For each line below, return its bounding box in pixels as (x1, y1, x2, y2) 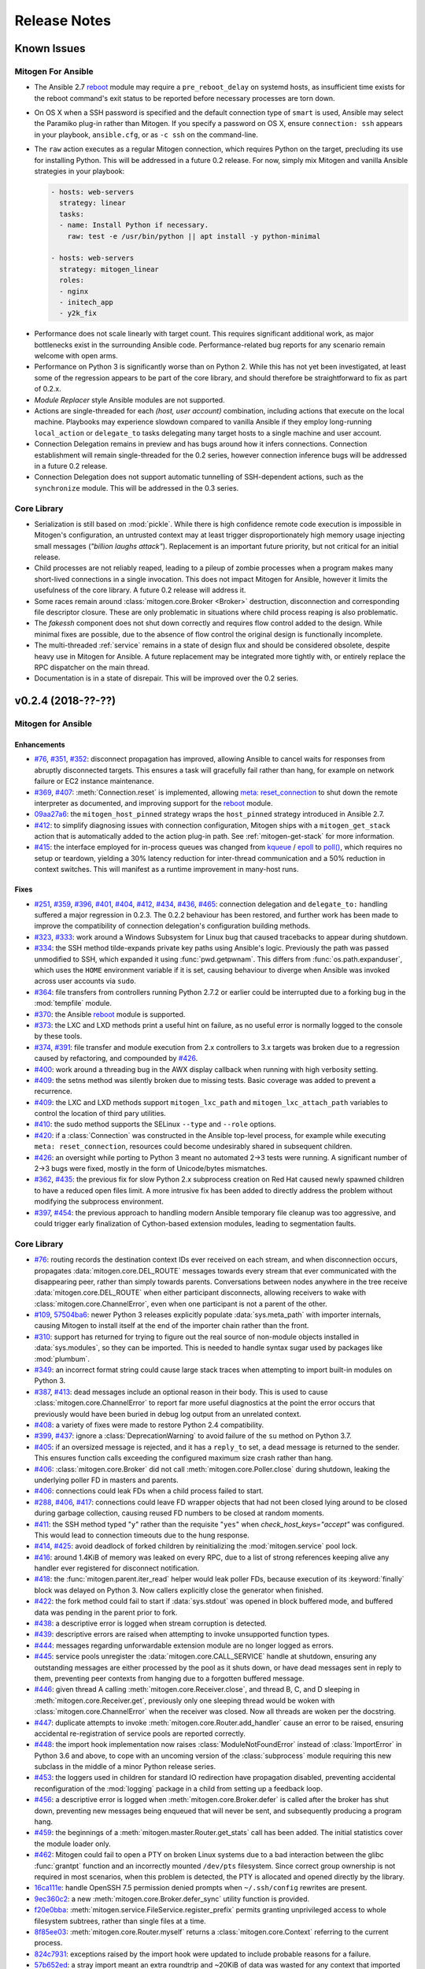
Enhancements (14, 740, 66, 749)
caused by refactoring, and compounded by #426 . (34, 1054, 198, 1063)
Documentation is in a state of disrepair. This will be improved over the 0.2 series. (34, 673, 299, 683)
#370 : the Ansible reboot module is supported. (34, 1009, 186, 1019)
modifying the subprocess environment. (34, 1197, 164, 1207)
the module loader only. (34, 1839, 112, 1848)
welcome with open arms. (34, 351, 118, 361)
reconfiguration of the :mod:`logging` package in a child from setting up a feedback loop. (34, 1784, 323, 1793)
